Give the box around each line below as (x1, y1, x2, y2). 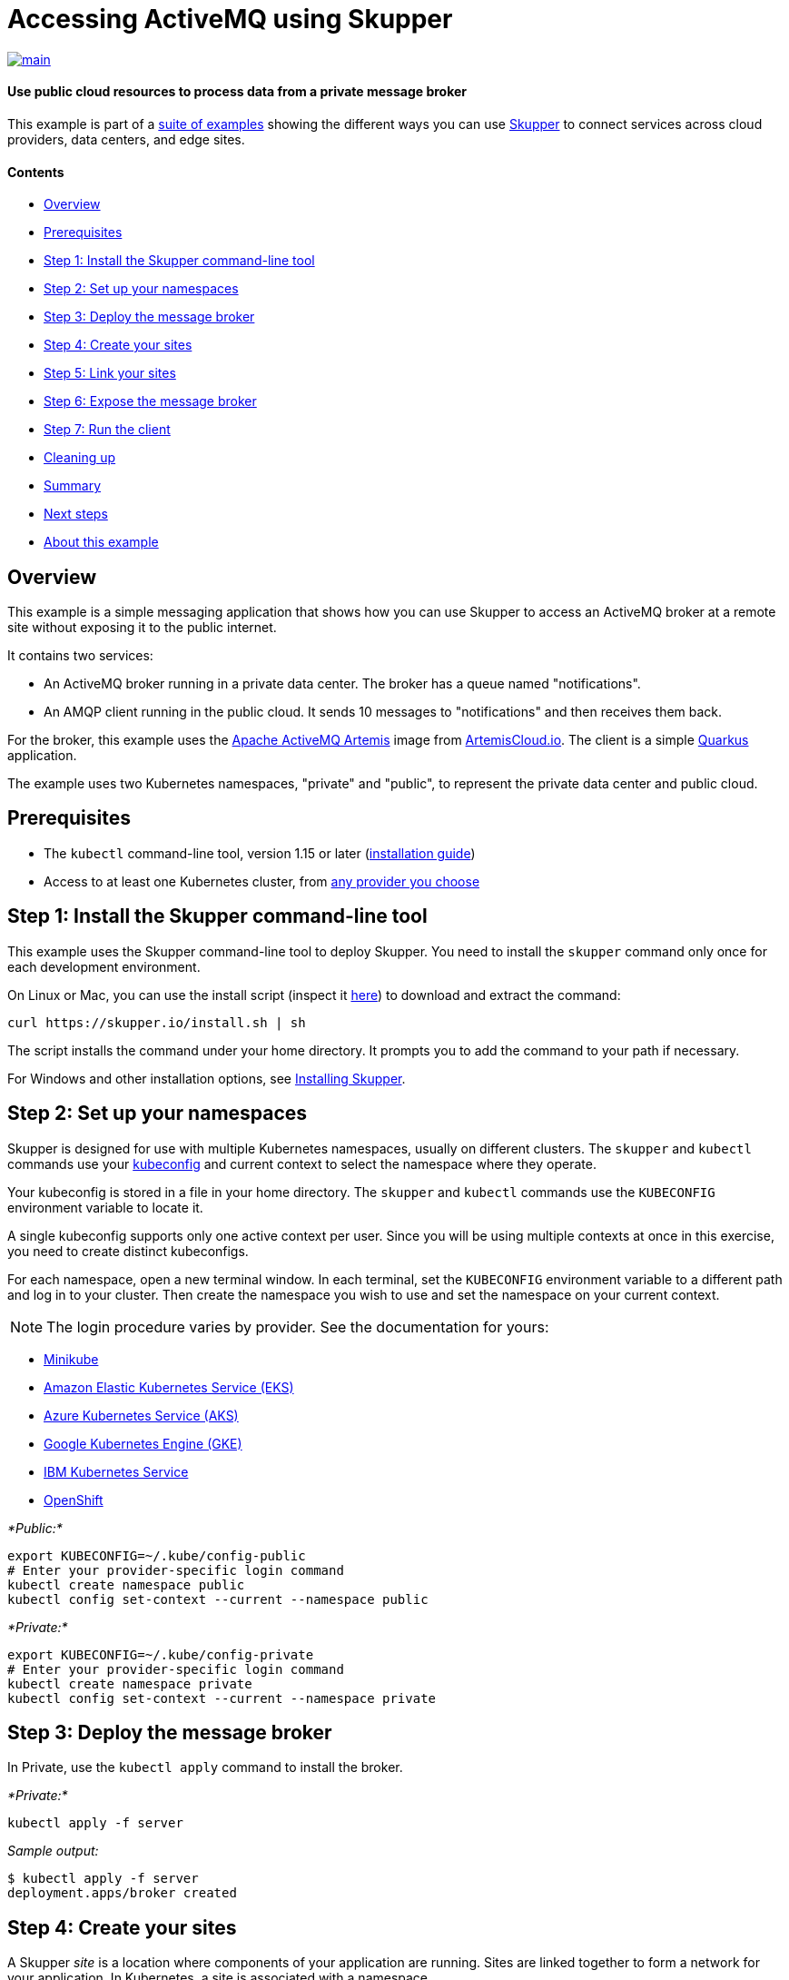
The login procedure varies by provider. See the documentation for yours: (46, 1317, 549, 1336)
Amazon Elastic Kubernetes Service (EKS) (44, 1379, 294, 1395)
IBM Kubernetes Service (44, 1463, 189, 1480)
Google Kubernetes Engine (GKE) (44, 1435, 242, 1451)
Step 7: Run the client (44, 421, 171, 438)
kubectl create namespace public (7, 1577, 245, 1592)
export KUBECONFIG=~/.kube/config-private (7, 1647, 314, 1662)
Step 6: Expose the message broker (44, 393, 257, 410)
